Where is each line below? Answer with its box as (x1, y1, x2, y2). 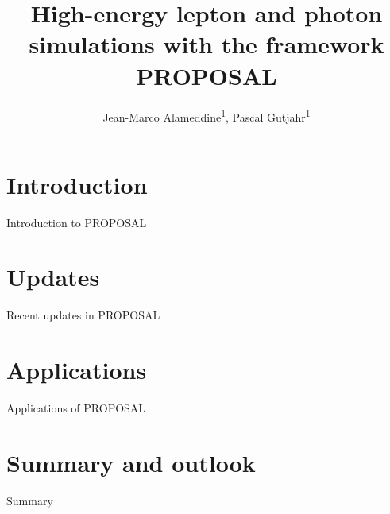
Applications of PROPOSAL (6, 400, 146, 416)
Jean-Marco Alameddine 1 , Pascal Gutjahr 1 (102, 106, 311, 125)
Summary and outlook (6, 446, 256, 478)
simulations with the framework (29, 28, 384, 60)
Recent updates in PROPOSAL (6, 307, 160, 323)
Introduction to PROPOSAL (6, 214, 147, 230)
